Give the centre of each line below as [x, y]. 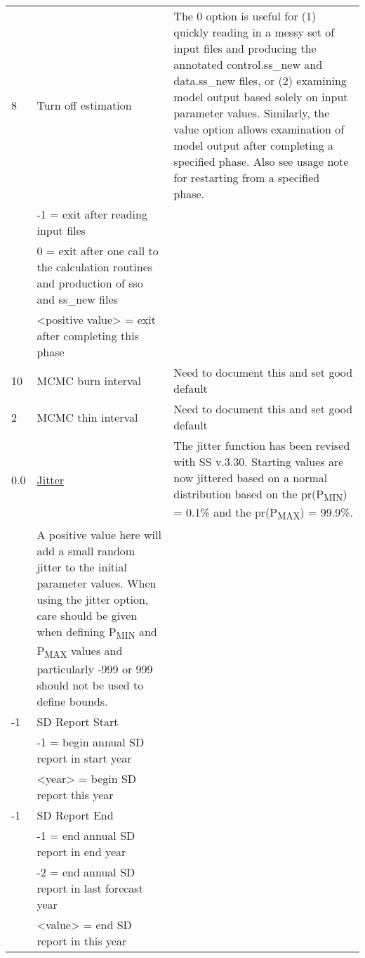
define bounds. [72, 701]
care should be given [87, 616]
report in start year [84, 758]
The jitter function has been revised [262, 445]
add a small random [86, 551]
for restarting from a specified [247, 177]
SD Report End [75, 815]
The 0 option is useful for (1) [245, 16]
